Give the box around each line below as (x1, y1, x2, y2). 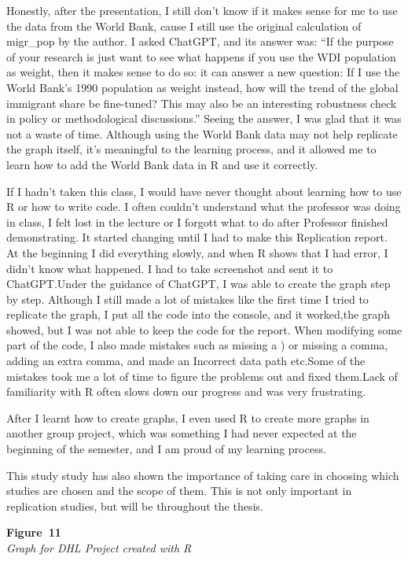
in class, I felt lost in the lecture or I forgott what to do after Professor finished (6, 213, 388, 230)
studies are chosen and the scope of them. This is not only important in (6, 482, 352, 499)
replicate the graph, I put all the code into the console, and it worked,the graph (6, 306, 390, 323)
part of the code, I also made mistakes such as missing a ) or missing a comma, (6, 337, 388, 353)
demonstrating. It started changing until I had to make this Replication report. (6, 229, 388, 245)
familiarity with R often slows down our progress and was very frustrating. (6, 383, 366, 400)
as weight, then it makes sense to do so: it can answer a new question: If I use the (6, 64, 400, 80)
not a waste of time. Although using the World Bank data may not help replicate (6, 125, 398, 142)
